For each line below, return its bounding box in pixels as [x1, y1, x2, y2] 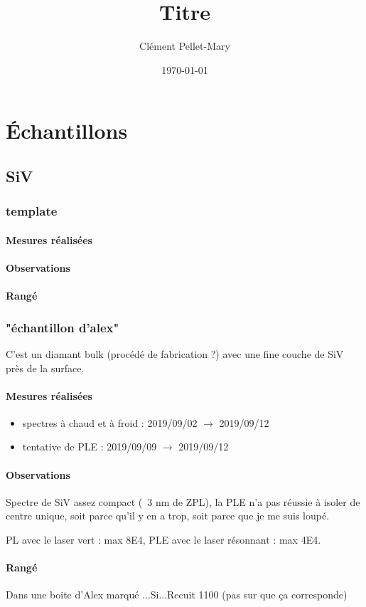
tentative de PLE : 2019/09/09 [22, 439, 157, 454]
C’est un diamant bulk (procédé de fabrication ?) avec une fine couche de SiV [6, 346, 344, 361]
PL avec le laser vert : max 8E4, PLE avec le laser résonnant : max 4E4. [6, 532, 321, 547]
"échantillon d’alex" [6, 318, 119, 336]
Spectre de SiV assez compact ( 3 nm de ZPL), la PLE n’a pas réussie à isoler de [6, 494, 360, 509]
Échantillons [6, 116, 128, 145]
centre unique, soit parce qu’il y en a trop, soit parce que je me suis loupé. [6, 508, 330, 523]
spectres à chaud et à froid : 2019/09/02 [22, 415, 198, 430]
